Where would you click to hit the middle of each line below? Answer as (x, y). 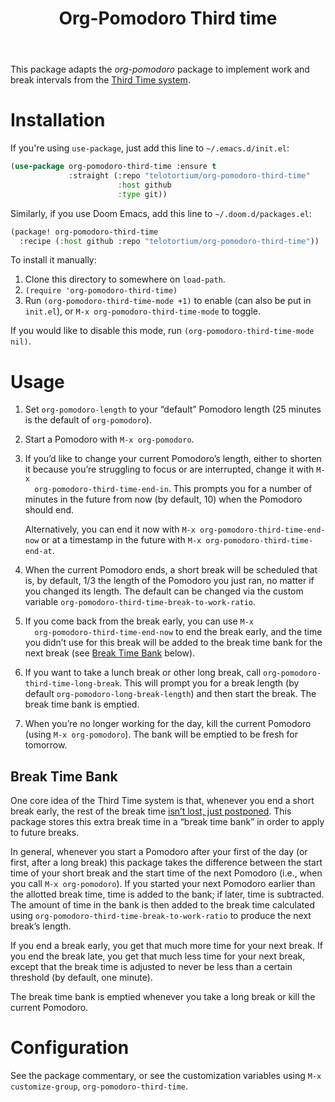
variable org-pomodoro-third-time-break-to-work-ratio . (140, 602)
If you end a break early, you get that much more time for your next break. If (166, 946)
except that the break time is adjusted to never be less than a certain (151, 967)
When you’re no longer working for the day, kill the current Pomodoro (168, 724)
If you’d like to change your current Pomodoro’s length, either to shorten (173, 459)
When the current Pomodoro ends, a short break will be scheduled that (171, 570)
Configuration (70, 1048)
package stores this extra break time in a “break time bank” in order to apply (167, 822)
